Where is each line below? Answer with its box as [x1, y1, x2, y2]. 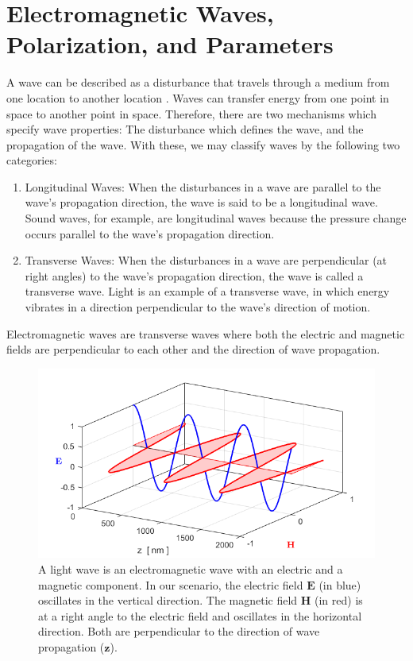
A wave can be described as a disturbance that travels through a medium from [6, 74, 390, 91]
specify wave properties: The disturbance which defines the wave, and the [6, 121, 364, 137]
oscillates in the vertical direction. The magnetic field [38, 592, 298, 609]
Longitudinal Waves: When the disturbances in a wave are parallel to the [25, 178, 381, 195]
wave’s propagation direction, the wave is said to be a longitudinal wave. [25, 194, 378, 211]
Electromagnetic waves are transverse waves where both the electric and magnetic [6, 325, 405, 342]
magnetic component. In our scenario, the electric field [38, 576, 303, 593]
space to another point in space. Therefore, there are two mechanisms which [6, 105, 376, 122]
